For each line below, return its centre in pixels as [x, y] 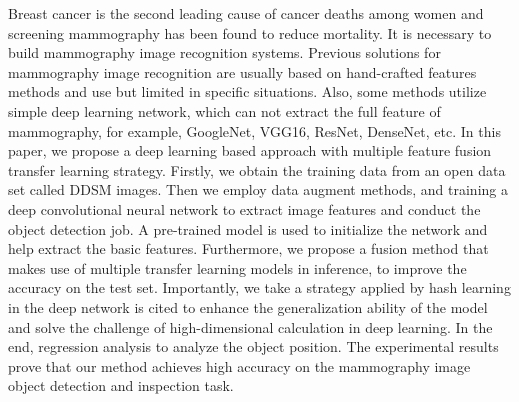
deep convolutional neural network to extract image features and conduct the [244, 208]
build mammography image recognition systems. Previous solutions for [224, 52]
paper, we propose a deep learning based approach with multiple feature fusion [250, 150]
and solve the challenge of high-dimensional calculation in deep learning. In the [250, 326]
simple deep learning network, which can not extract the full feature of [224, 110]
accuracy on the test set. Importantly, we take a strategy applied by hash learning [259, 287]
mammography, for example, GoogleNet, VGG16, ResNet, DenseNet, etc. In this [254, 130]
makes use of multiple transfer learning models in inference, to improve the [237, 267]
